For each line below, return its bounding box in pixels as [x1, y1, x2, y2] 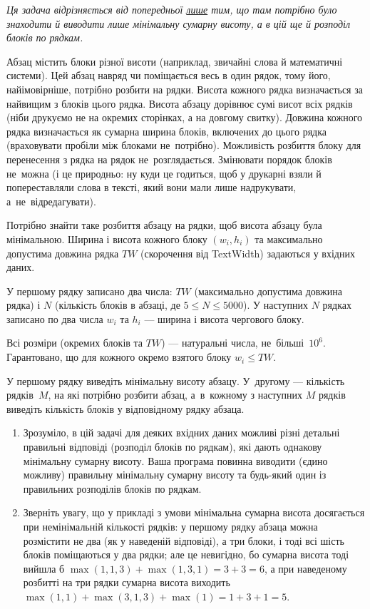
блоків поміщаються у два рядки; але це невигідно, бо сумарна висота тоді [23, 547, 349, 562]
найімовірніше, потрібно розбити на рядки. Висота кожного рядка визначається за [6, 81, 363, 96]
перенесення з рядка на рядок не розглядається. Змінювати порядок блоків [6, 151, 332, 166]
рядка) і [6, 297, 41, 312]
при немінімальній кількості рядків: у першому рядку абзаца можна [23, 519, 318, 533]
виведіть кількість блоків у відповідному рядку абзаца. [6, 401, 245, 416]
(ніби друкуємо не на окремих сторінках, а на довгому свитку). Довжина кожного [6, 110, 363, 125]
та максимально [255, 231, 323, 246]
